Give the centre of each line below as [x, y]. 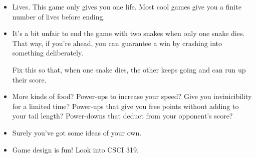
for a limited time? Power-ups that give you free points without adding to [125, 106]
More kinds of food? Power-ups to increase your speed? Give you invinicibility [132, 96]
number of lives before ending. [59, 16]
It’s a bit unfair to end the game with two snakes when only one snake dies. [129, 33]
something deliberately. [48, 53]
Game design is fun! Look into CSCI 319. [75, 149]
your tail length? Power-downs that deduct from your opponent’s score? [122, 116]
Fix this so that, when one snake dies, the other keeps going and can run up [129, 69]
